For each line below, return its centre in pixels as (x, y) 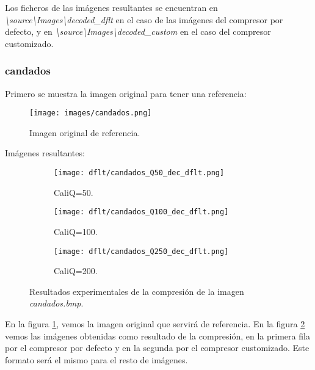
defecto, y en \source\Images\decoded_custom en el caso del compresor (138, 31)
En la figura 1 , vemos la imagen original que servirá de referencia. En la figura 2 (155, 323)
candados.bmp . (56, 303)
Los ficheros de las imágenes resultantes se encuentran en (111, 7)
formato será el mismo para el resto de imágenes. (96, 359)
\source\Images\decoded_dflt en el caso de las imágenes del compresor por (144, 19)
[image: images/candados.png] (91, 113)
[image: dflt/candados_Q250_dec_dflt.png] (141, 251)
